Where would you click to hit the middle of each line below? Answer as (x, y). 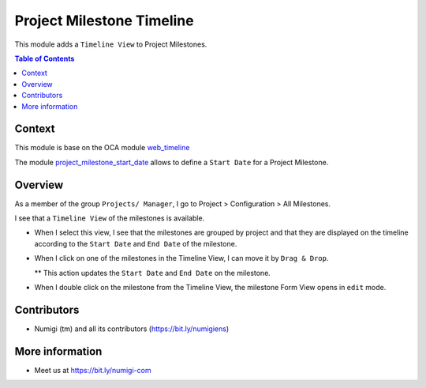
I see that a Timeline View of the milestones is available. (110, 218)
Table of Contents (45, 58)
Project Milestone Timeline (104, 21)
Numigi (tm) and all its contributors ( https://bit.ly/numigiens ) (132, 329)
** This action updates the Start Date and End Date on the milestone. (153, 273)
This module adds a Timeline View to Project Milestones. (111, 44)
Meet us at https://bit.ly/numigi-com (93, 370)
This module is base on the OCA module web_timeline (102, 148)
